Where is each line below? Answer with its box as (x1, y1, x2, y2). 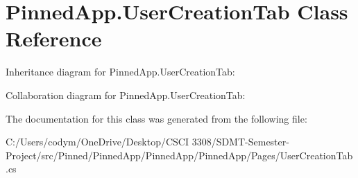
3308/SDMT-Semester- (191, 134, 289, 149)
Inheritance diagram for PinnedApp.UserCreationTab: (6, 64, 235, 79)
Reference (6, 24, 102, 53)
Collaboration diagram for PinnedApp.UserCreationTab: (6, 87, 246, 102)
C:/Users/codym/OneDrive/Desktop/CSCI (6, 134, 189, 149)
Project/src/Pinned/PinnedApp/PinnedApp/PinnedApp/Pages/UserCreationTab (6, 148, 353, 162)
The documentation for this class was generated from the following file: (6, 111, 307, 125)
